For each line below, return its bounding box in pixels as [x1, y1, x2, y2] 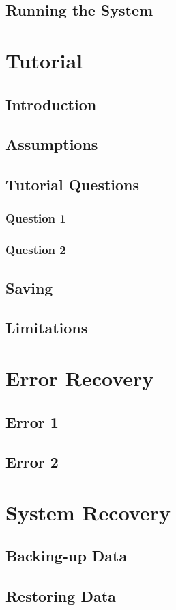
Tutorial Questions [5, 174, 140, 195]
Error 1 [5, 411, 59, 432]
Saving [5, 277, 53, 298]
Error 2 [5, 451, 59, 472]
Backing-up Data [5, 545, 128, 566]
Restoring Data [5, 585, 116, 607]
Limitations [5, 317, 88, 338]
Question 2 [5, 241, 66, 258]
